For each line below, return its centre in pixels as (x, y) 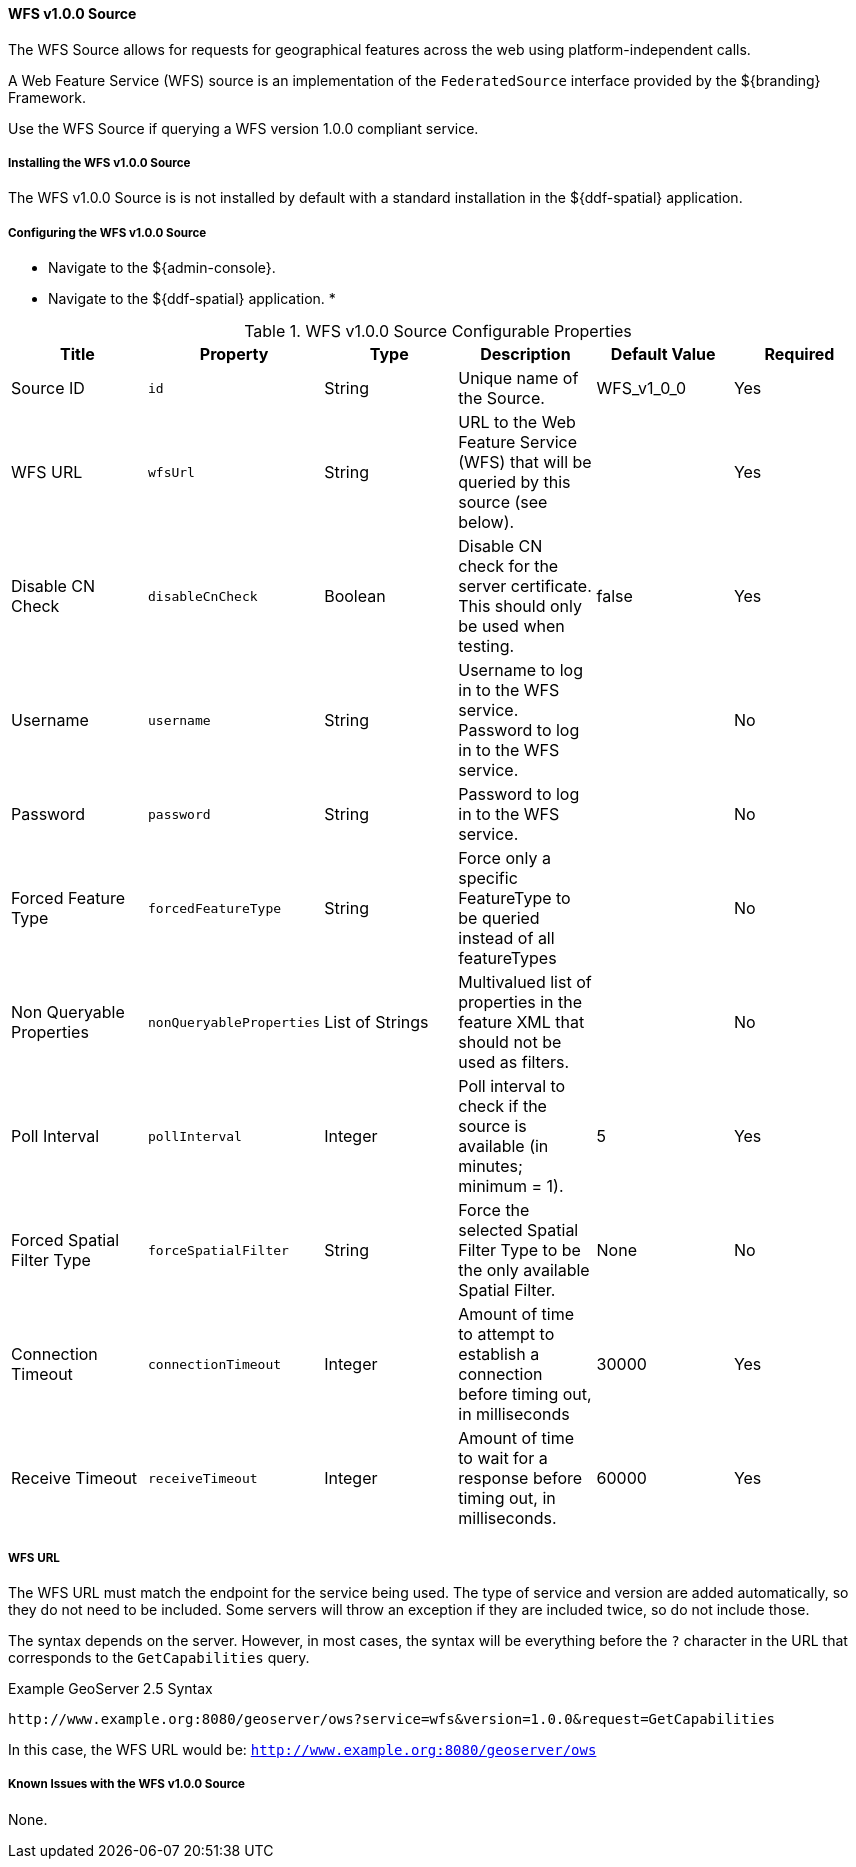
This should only (520, 606)
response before (520, 1478)
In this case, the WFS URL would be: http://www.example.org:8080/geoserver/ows (302, 1749)
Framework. (47, 97)
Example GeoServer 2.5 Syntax (110, 1688)
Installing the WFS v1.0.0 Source (99, 163)
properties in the (520, 1002)
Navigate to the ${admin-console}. (162, 268)
